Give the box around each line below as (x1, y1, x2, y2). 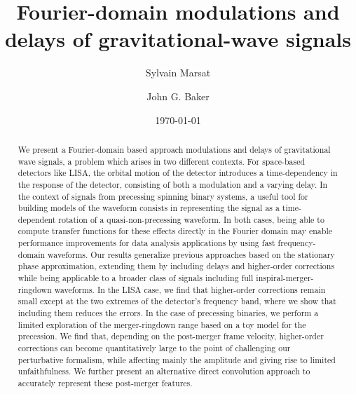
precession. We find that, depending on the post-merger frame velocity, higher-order (18, 330, 324, 342)
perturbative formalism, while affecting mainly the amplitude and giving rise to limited (18, 353, 336, 365)
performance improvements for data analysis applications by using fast (18, 237, 275, 249)
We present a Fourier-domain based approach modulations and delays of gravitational (18, 143, 331, 155)
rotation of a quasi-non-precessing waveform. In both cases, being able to (58, 213, 324, 225)
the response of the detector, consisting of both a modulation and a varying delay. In (18, 178, 328, 190)
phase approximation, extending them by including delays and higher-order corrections (18, 260, 335, 272)
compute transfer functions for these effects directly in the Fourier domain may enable (18, 225, 332, 237)
